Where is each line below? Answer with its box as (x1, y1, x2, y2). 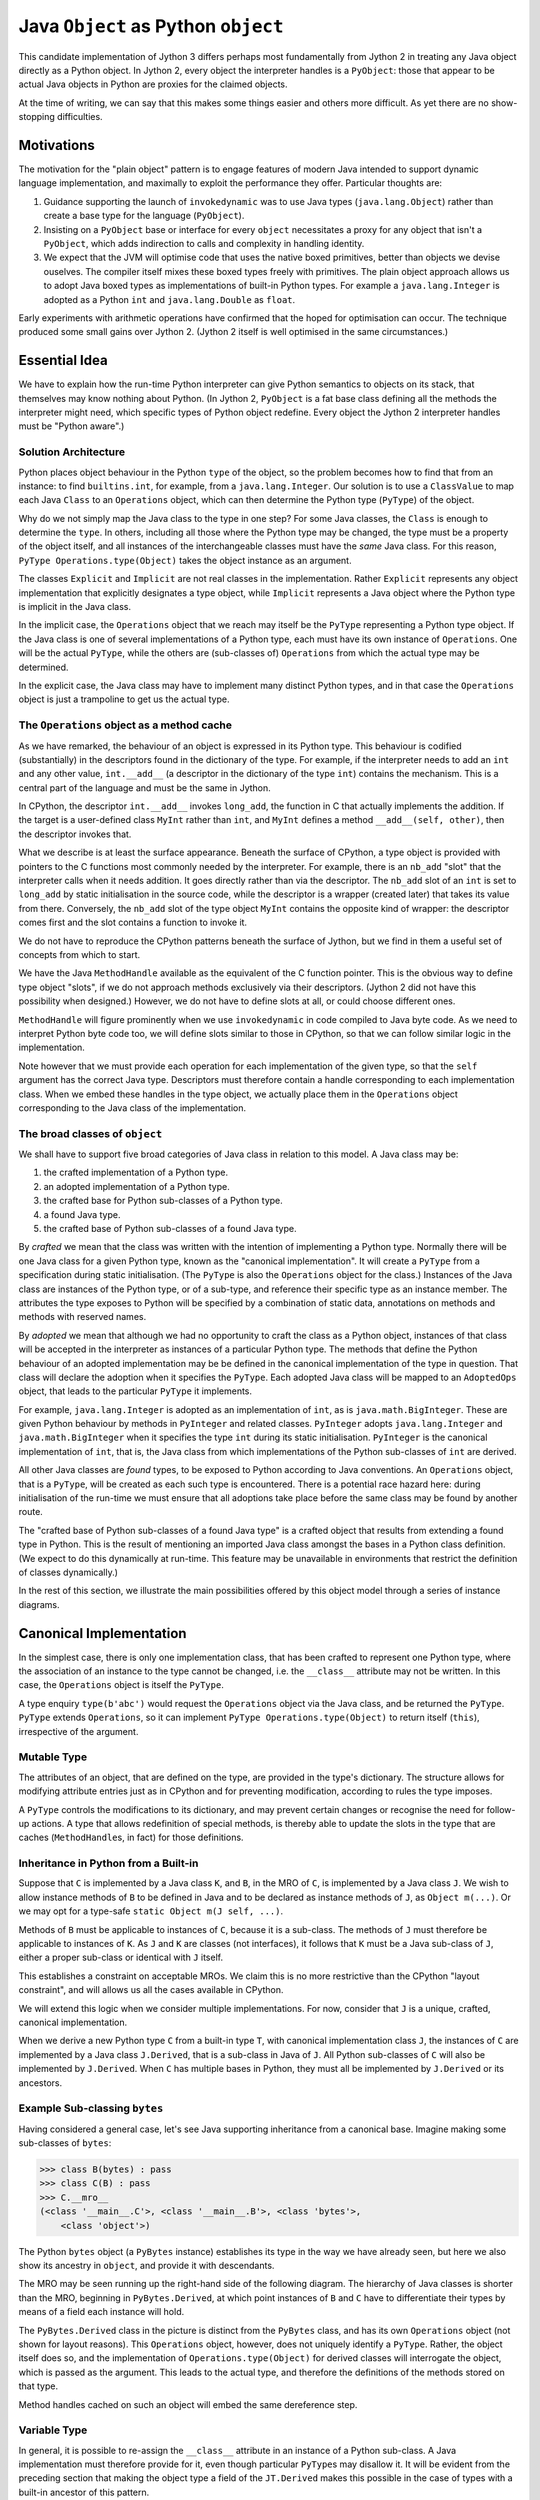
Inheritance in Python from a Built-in (18, 1856, 199, 1870)
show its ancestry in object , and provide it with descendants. (18, 2260, 275, 2271)
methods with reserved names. (18, 1311, 147, 1323)
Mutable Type (18, 1750, 88, 1764)
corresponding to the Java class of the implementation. (18, 1101, 247, 1114)
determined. (18, 661, 69, 673)
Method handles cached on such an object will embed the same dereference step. (18, 2398, 358, 2410)
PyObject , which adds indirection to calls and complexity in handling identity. (43, 237, 365, 249)
